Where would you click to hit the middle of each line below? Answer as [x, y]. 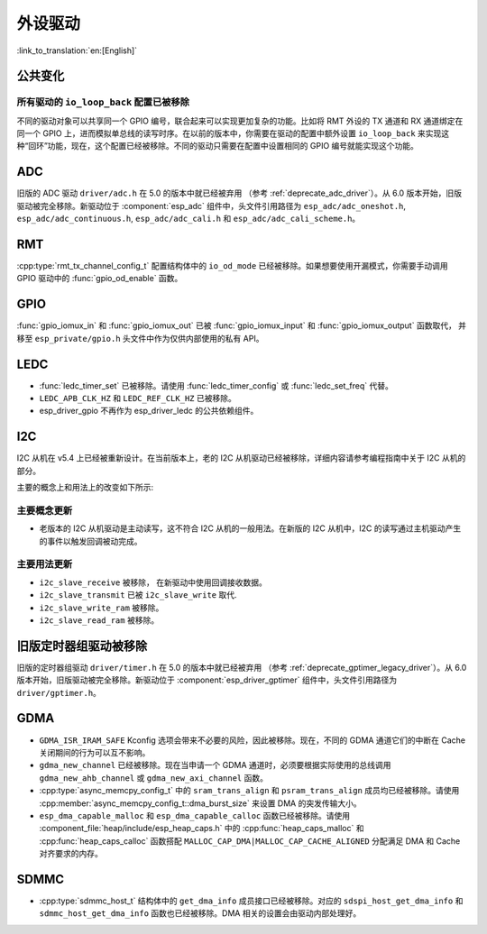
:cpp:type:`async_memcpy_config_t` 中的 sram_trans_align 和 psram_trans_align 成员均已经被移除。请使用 [249, 791]
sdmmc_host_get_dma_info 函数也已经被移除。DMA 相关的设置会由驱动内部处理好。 [200, 913]
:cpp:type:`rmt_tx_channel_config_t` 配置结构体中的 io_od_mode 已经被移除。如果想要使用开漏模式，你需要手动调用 [232, 266]
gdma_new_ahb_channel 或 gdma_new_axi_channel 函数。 [153, 778]
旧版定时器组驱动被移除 [82, 646]
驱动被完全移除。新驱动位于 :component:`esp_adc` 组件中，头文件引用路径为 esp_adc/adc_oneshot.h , [211, 206]
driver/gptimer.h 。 [59, 692]
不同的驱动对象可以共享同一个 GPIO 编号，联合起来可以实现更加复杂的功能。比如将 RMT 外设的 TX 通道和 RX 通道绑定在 [240, 121]
